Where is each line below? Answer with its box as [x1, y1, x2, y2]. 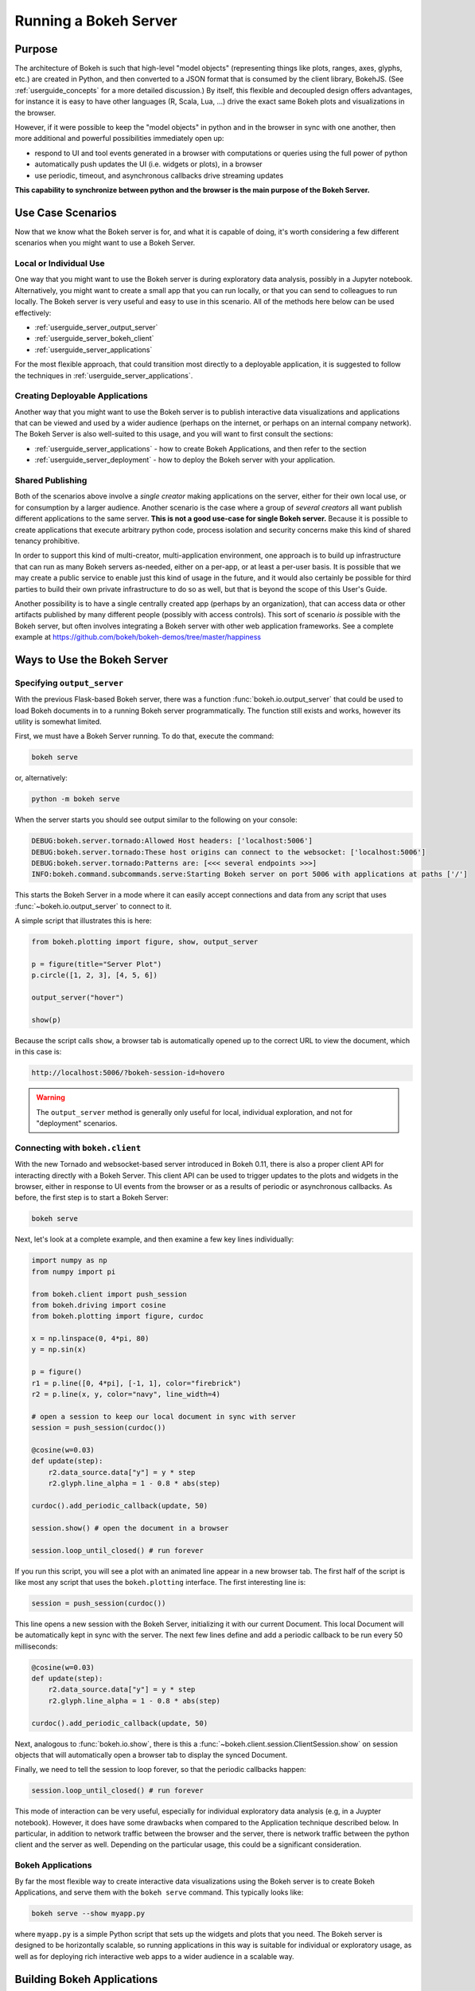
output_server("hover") [31, 993, 125, 1003]
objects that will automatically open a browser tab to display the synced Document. [14, 1750, 288, 1759]
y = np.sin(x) [31, 1345, 87, 1354]
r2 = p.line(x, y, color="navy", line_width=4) [31, 1390, 220, 1399]
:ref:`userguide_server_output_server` [34, 323, 158, 332]
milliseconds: [14, 1641, 59, 1651]
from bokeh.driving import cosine [31, 1301, 166, 1309]
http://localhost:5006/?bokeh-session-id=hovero [31, 1068, 225, 1078]
